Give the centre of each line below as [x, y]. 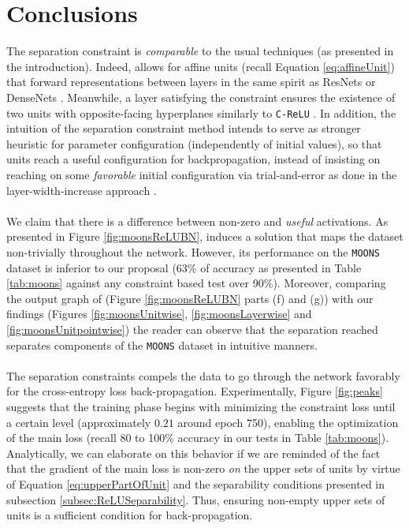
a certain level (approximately [79, 422]
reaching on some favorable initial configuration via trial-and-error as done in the [202, 174]
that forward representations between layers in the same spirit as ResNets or [191, 82]
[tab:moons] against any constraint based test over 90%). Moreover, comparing [196, 283]
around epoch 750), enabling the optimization [288, 422]
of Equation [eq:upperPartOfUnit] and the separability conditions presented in [196, 483]
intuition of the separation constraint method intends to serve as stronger [184, 128]
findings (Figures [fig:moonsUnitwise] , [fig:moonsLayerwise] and [159, 314]
